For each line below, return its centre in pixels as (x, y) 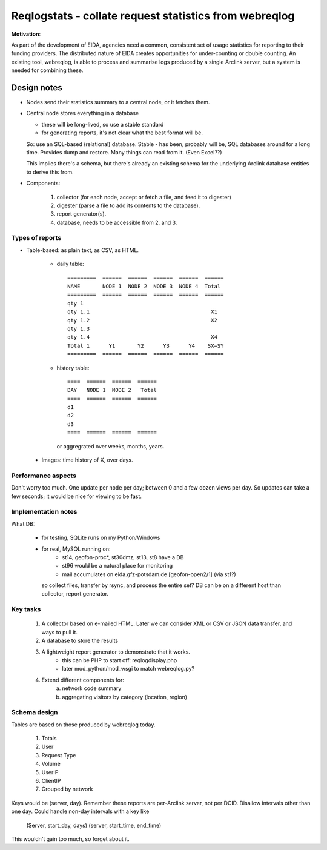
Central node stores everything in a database (83, 113)
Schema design (35, 712)
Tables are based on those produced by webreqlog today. (83, 725)
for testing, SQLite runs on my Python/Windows (101, 538)
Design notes (37, 88)
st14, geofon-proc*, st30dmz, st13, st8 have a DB (123, 557)
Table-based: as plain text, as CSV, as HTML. (83, 250)
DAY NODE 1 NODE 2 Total (112, 390)
